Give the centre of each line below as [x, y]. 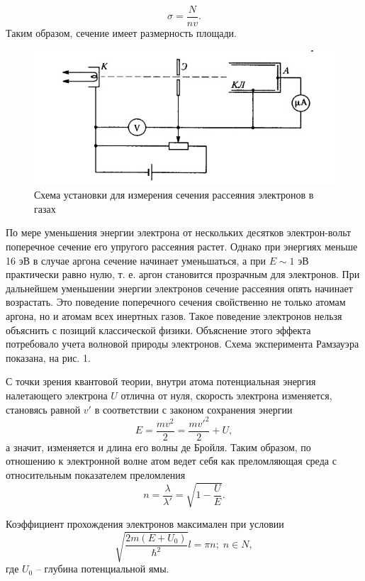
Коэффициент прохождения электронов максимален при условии [145, 523]
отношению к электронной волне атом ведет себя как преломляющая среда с [171, 461]
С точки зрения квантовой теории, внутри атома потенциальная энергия [161, 381]
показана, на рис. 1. [48, 357]
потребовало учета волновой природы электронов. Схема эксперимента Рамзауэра [182, 344]
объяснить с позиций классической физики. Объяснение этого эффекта [158, 330]
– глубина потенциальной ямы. [102, 569]
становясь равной [43, 409]
